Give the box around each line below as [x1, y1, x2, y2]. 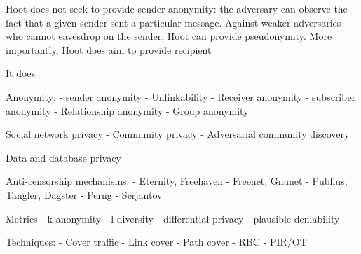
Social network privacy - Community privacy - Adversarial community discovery [6, 127, 350, 141]
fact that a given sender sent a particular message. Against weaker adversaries [6, 15, 341, 29]
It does [6, 66, 36, 80]
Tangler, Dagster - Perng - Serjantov [6, 187, 163, 202]
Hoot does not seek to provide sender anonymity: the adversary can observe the [6, 1, 348, 15]
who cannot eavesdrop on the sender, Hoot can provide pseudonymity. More [6, 29, 332, 43]
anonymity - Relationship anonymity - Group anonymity [6, 103, 249, 118]
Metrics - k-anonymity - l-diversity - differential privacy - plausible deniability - [6, 211, 346, 225]
